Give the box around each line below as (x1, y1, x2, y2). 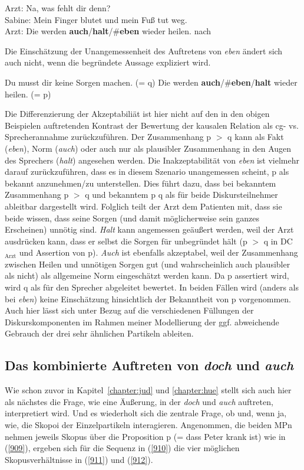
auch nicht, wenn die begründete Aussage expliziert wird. (5, 56, 211, 68)
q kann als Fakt (227, 130, 284, 143)
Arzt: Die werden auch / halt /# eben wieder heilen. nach (5, 25, 212, 37)
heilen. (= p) (5, 87, 51, 100)
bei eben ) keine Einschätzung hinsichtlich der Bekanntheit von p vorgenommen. (5, 292, 292, 305)
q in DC (263, 234, 293, 247)
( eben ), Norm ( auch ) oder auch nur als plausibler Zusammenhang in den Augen (5, 142, 292, 154)
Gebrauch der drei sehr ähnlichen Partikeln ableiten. (5, 327, 194, 340)
